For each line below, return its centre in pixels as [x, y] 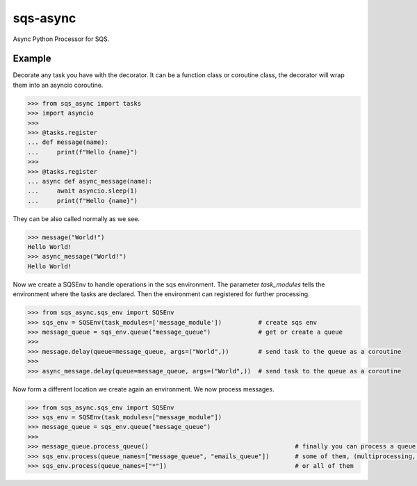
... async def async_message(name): [90, 181]
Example [32, 59]
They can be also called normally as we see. [76, 218]
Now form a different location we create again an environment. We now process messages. [144, 389]
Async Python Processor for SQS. [61, 39]
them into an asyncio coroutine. [58, 85]
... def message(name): [68, 142]
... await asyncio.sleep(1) [83, 191]
